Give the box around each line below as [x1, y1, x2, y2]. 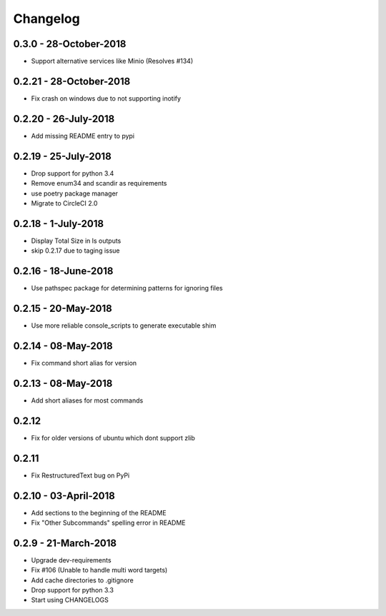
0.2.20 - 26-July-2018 [13, 113, 115, 125]
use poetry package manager [31, 189, 118, 198]
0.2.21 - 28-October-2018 [13, 75, 131, 87]
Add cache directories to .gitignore [31, 575, 134, 585]
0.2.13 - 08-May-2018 [13, 377, 113, 389]
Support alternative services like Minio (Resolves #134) [31, 57, 193, 66]
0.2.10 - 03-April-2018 [13, 490, 116, 502]
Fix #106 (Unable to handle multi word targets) [31, 566, 168, 575]
